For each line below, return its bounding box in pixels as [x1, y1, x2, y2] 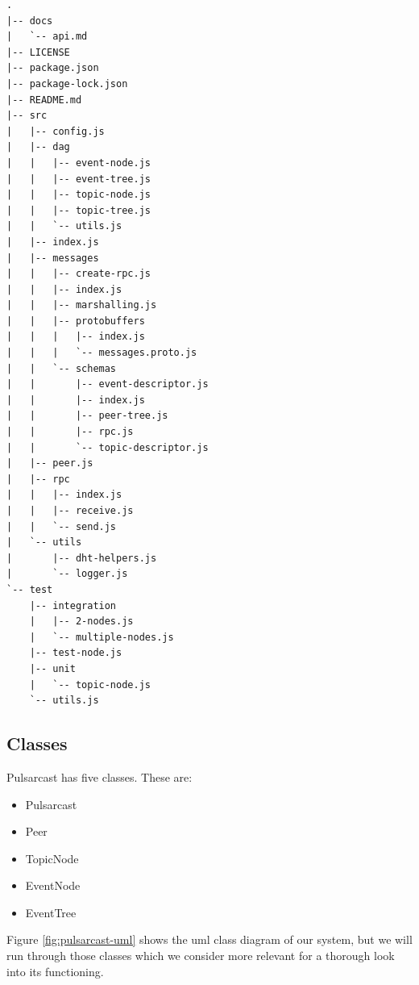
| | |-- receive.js [6, 505, 134, 516]
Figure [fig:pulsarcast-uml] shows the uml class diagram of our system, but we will [6, 931, 413, 948]
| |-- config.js [6, 125, 105, 137]
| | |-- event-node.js [6, 157, 151, 169]
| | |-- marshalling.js [6, 299, 157, 311]
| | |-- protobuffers [6, 315, 145, 327]
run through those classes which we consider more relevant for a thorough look [6, 947, 395, 964]
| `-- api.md [6, 31, 88, 43]
